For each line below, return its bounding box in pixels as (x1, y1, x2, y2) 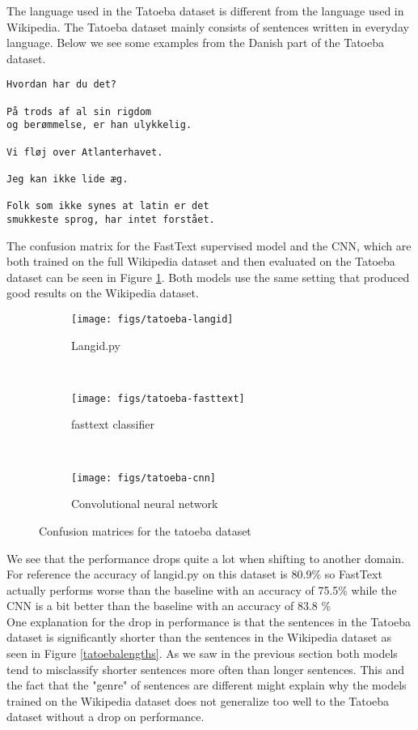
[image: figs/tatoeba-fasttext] (71, 392, 245, 404)
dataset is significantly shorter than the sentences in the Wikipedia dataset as (6, 629, 391, 646)
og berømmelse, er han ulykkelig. (6, 119, 192, 131)
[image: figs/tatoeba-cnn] (71, 472, 216, 484)
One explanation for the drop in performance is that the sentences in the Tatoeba (6, 613, 412, 630)
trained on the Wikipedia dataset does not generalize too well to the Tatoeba (6, 692, 390, 709)
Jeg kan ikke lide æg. (6, 173, 129, 185)
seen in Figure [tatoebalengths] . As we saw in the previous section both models (6, 645, 398, 662)
